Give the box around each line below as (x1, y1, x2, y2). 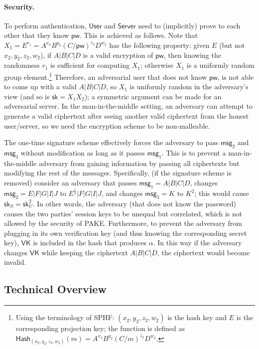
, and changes (101, 188, 143, 198)
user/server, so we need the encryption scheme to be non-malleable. (4, 120, 210, 131)
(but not (219, 39, 245, 50)
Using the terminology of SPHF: (15, 312, 115, 323)
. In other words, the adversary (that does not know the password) (32, 198, 236, 208)
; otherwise (140, 60, 174, 70)
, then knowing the (163, 49, 221, 60)
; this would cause (194, 188, 249, 198)
